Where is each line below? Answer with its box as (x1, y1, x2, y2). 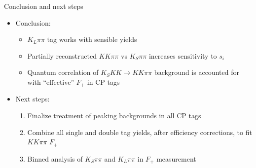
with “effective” (27, 76, 74, 87)
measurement (156, 153, 196, 164)
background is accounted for (154, 67, 239, 77)
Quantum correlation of (27, 67, 99, 77)
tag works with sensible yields (47, 34, 137, 44)
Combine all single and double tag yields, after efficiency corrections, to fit (27, 127, 252, 137)
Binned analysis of (27, 153, 83, 164)
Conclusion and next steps (4, 1, 83, 11)
